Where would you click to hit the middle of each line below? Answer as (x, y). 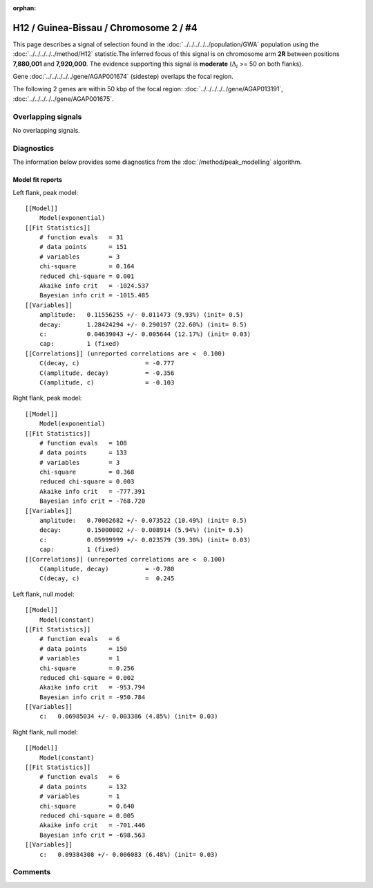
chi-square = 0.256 (87, 668)
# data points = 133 (83, 453)
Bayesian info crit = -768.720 (92, 501)
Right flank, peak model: (47, 398)
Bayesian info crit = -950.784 (92, 697)
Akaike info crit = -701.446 (92, 825)
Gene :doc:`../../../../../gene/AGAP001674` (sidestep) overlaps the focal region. (123, 77)
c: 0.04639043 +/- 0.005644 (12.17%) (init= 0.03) (145, 334)
